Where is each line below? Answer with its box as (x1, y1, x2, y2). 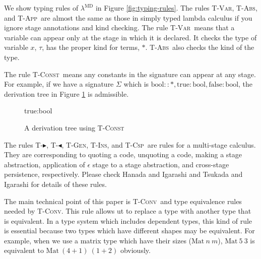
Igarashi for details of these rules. (4, 178, 107, 189)
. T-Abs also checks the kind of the (145, 42, 254, 52)
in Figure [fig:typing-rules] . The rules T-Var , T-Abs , (95, 3, 257, 13)
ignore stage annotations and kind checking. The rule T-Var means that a (4, 22, 235, 33)
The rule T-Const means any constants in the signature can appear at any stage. (4, 69, 256, 79)
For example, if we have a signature (4, 79, 114, 89)
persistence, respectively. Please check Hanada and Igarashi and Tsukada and (4, 169, 243, 179)
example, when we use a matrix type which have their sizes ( (4, 235, 192, 245)
